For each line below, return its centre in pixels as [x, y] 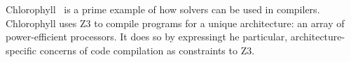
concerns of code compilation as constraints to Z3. [147, 50]
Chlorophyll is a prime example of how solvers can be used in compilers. [163, 9]
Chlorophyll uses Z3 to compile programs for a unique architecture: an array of [175, 23]
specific [21, 50]
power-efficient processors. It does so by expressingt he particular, [147, 37]
